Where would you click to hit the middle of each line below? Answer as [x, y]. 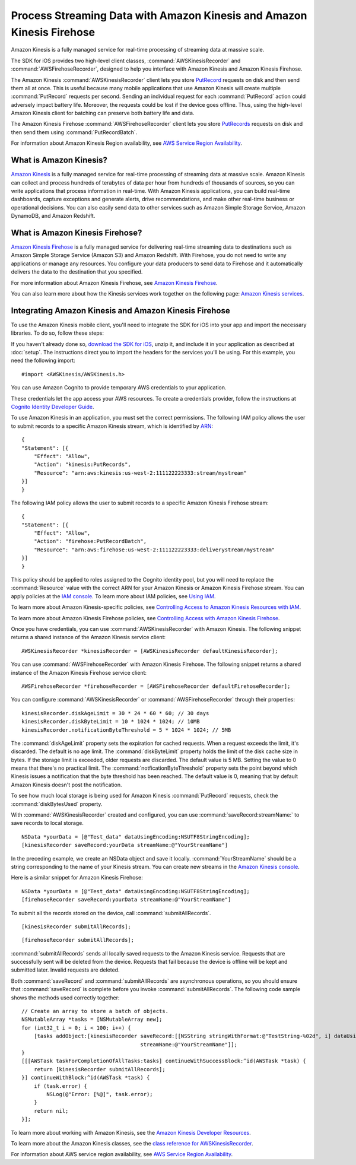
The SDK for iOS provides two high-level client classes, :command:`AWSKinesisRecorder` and [126, 61]
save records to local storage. [47, 823]
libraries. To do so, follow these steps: [57, 333]
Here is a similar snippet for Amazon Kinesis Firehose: [77, 878]
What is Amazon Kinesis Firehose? [77, 232]
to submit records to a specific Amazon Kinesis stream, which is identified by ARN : [112, 426]
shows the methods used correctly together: [65, 998]
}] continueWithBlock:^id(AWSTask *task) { [86, 1078]
